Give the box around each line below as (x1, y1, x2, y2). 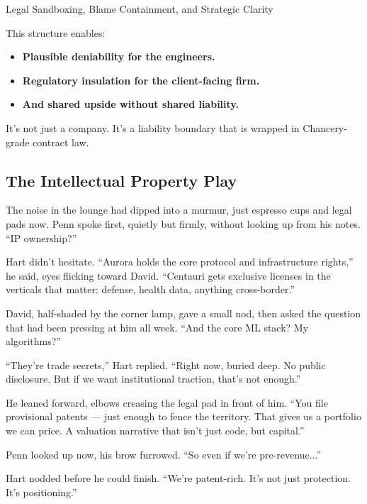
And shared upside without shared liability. (22, 97, 239, 111)
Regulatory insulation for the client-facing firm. (22, 72, 260, 87)
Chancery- (303, 120, 347, 135)
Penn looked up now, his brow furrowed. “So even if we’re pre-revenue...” (6, 447, 322, 461)
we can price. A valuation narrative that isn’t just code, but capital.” (6, 423, 305, 438)
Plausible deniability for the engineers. (22, 49, 215, 64)
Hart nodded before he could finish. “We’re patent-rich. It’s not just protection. (6, 471, 351, 486)
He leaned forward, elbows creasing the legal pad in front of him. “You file (6, 395, 328, 410)
